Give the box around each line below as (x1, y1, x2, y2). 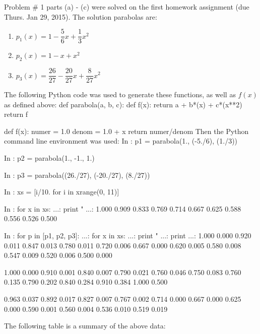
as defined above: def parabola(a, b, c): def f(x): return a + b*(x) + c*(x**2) (4, 99, 242, 109)
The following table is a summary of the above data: (4, 320, 166, 331)
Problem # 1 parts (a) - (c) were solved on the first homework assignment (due (4, 2, 249, 12)
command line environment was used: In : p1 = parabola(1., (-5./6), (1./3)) (4, 136, 238, 146)
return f (4, 109, 28, 119)
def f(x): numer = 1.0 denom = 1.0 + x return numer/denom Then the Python (4, 125, 249, 136)
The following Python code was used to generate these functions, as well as (4, 89, 236, 100)
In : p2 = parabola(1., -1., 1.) (4, 153, 95, 163)
